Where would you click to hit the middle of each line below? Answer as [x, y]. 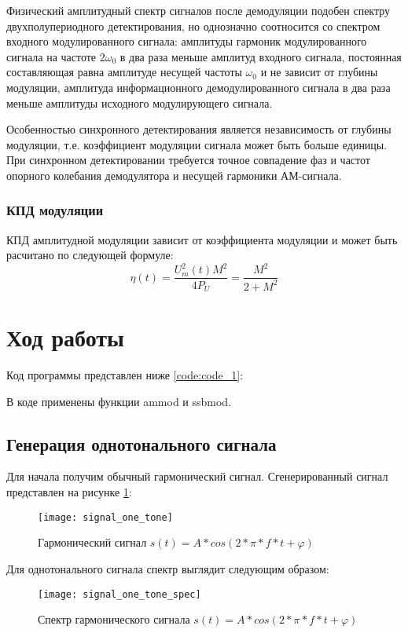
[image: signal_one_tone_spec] [119, 594]
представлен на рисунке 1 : [69, 492]
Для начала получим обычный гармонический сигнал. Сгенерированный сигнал [197, 476]
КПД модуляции [55, 210]
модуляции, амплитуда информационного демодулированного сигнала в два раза [198, 87]
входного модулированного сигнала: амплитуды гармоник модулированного [187, 41]
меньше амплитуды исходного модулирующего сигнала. [140, 102]
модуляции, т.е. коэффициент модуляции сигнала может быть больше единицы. [197, 144]
